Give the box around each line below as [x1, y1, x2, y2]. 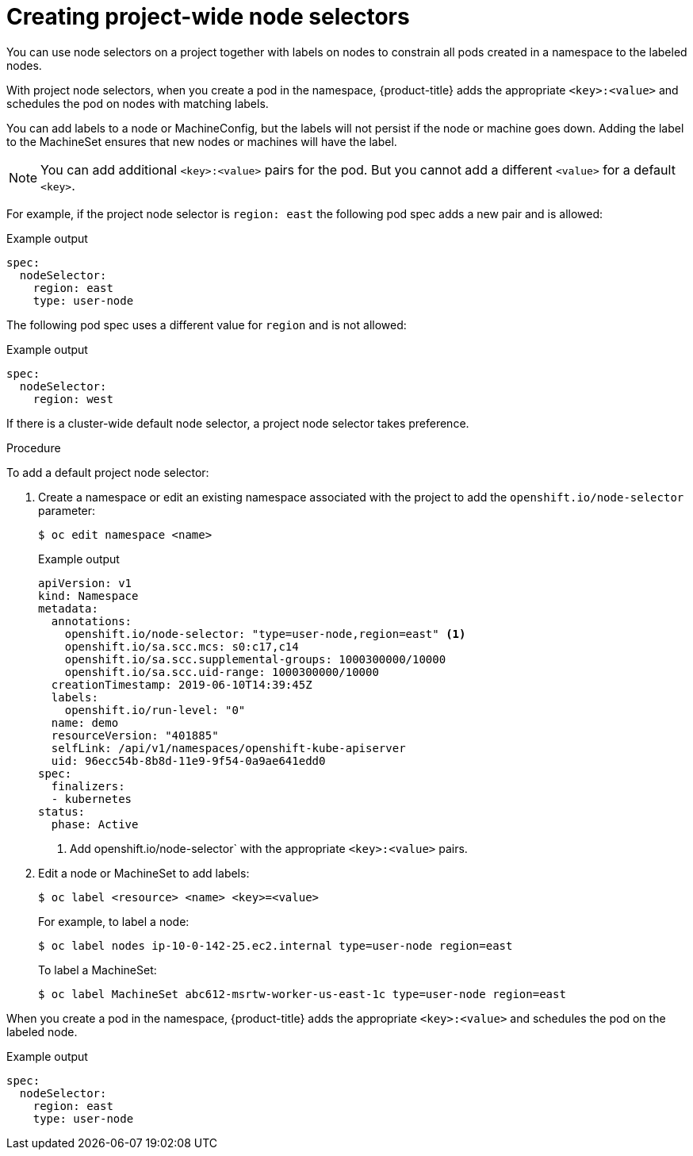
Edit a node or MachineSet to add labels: [38, 866, 250, 880]
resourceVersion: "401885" [51, 728, 219, 742]
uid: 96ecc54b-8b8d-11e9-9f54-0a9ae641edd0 [51, 754, 326, 767]
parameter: [38, 503, 96, 517]
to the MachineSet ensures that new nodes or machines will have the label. [6, 134, 397, 148]
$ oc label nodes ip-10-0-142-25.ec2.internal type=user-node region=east [38, 939, 513, 952]
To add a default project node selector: [6, 465, 209, 479]
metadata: [38, 601, 98, 615]
